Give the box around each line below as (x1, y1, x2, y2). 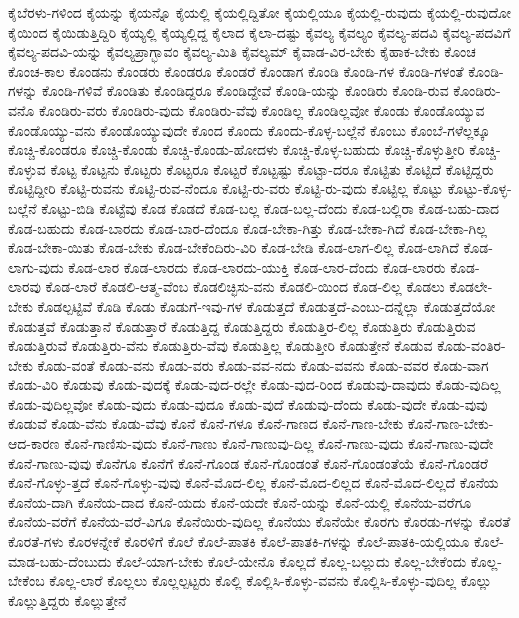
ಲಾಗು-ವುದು (8, 256, 64, 277)
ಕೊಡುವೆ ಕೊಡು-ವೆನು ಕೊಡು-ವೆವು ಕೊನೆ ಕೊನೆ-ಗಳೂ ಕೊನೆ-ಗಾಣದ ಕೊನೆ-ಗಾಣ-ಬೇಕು (8, 413, 404, 434)
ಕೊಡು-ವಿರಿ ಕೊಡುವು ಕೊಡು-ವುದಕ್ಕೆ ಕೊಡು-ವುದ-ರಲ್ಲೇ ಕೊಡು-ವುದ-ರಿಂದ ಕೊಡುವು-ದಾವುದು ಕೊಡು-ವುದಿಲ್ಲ (8, 374, 501, 395)
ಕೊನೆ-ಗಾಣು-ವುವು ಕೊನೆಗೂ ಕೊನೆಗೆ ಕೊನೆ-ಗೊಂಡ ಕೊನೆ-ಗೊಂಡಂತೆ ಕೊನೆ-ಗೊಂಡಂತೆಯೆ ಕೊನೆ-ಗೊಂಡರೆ (8, 452, 488, 473)
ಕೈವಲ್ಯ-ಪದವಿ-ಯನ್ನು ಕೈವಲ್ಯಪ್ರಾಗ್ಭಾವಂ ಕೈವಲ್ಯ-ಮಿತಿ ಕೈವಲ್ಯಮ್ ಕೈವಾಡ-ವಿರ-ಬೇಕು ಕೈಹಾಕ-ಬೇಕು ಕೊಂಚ (8, 41, 476, 62)
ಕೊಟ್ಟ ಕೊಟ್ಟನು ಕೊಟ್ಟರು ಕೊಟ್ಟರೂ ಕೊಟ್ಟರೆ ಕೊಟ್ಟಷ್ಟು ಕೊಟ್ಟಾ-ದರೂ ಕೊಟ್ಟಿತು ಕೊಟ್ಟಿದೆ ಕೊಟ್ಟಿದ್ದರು (50, 158, 494, 179)
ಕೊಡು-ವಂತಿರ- (437, 335, 506, 356)
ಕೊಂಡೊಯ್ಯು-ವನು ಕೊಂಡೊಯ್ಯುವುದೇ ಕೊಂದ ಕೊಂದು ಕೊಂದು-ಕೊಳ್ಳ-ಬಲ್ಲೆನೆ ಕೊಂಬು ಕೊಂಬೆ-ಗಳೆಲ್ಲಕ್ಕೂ (8, 119, 490, 140)
